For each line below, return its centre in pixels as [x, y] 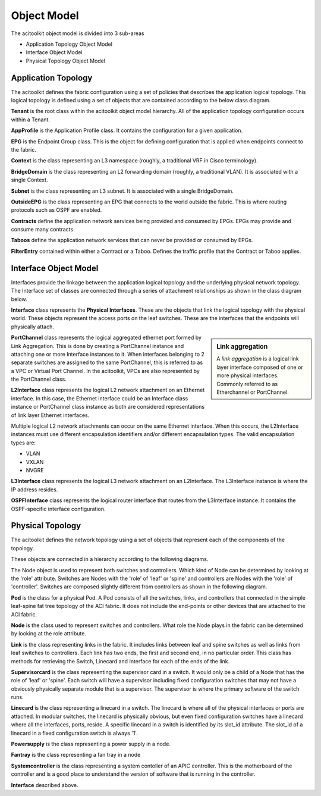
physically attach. [33, 327]
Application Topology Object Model [69, 44]
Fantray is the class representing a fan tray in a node [76, 755]
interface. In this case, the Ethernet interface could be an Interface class [100, 398]
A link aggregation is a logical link [258, 359]
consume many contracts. [43, 230]
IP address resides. [34, 489]
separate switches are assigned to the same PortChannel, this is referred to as [107, 362]
